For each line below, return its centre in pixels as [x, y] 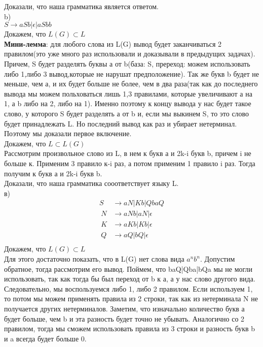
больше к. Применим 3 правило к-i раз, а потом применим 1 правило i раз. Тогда [130, 163]
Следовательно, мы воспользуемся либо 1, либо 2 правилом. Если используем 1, [128, 288]
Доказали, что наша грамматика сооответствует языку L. [91, 183]
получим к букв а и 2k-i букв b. [53, 173]
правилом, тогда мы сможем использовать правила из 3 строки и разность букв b [130, 328]
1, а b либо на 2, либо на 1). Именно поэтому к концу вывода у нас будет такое [128, 103]
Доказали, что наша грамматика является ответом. [81, 6]
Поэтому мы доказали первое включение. [68, 133]
